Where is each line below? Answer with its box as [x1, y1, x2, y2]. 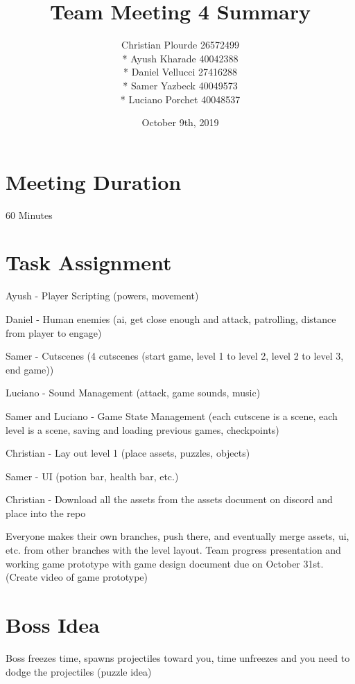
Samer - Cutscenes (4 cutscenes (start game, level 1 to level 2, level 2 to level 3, [6, 349, 344, 363]
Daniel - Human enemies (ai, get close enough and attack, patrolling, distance [6, 311, 336, 326]
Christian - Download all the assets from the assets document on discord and [6, 492, 333, 507]
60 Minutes [6, 207, 53, 222]
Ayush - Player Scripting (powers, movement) [6, 288, 199, 303]
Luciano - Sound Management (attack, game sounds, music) [6, 385, 261, 400]
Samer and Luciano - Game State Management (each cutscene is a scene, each [6, 408, 338, 423]
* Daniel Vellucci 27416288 [123, 64, 237, 79]
